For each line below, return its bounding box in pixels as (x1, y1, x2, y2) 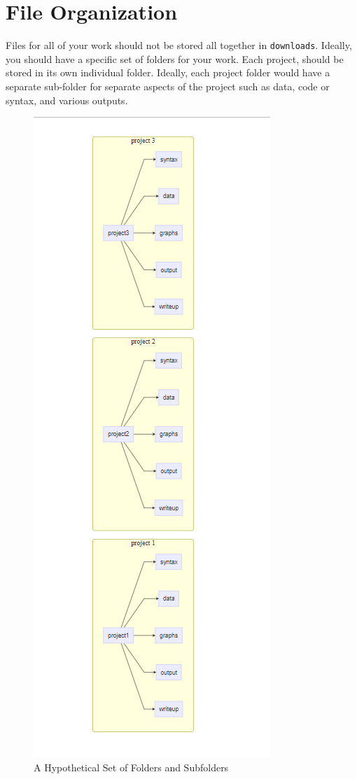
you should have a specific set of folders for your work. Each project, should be (6, 51, 344, 66)
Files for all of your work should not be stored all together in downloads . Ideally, (6, 38, 352, 52)
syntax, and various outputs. (6, 92, 128, 107)
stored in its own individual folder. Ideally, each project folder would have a (6, 65, 330, 80)
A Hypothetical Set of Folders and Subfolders (34, 759, 229, 774)
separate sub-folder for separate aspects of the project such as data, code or (6, 78, 330, 93)
